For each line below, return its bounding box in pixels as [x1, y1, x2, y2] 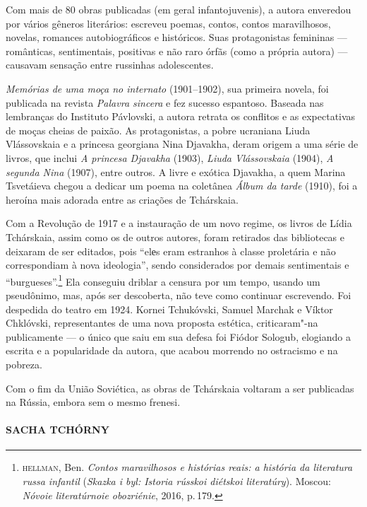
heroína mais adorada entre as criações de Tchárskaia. [6, 192, 239, 206]
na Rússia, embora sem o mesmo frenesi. [6, 395, 181, 409]
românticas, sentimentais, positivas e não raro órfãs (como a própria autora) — [6, 43, 348, 58]
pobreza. [6, 356, 42, 371]
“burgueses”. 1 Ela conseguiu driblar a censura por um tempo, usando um [6, 272, 320, 289]
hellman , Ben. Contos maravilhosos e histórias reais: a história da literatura [22, 460, 353, 474]
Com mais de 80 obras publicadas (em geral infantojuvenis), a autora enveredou [6, 2, 351, 16]
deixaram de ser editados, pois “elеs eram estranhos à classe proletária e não [6, 243, 336, 258]
